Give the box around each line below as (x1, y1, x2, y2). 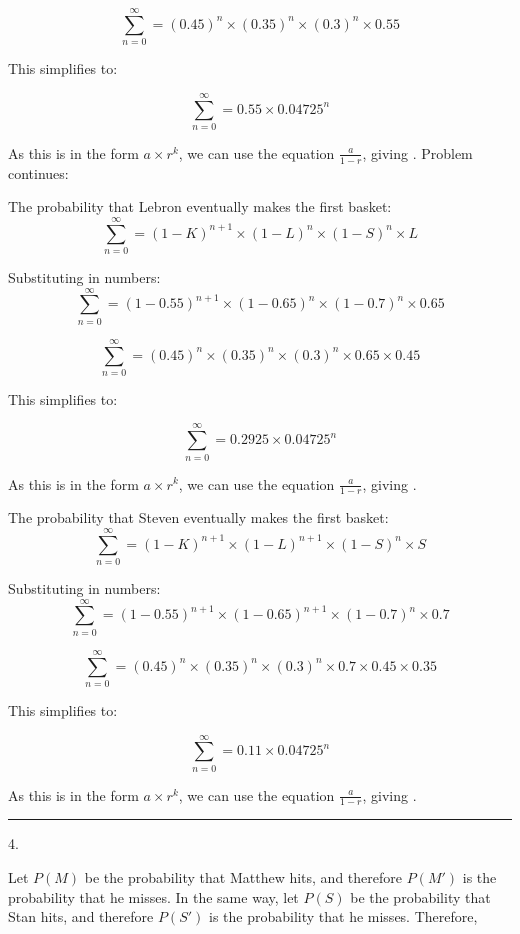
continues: (8, 162, 69, 183)
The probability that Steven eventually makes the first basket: (8, 507, 389, 528)
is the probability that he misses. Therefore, (208, 906, 478, 927)
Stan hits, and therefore (8, 906, 154, 927)
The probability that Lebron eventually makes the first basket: (8, 196, 392, 217)
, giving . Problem (362, 142, 473, 163)
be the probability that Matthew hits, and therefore (84, 867, 402, 888)
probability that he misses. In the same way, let (8, 886, 299, 907)
